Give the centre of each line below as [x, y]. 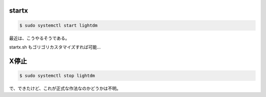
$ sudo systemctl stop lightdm [57, 75]
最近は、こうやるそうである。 [39, 38]
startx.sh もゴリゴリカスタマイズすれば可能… [55, 47]
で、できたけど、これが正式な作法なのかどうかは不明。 [65, 88]
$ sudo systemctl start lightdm [59, 25]
